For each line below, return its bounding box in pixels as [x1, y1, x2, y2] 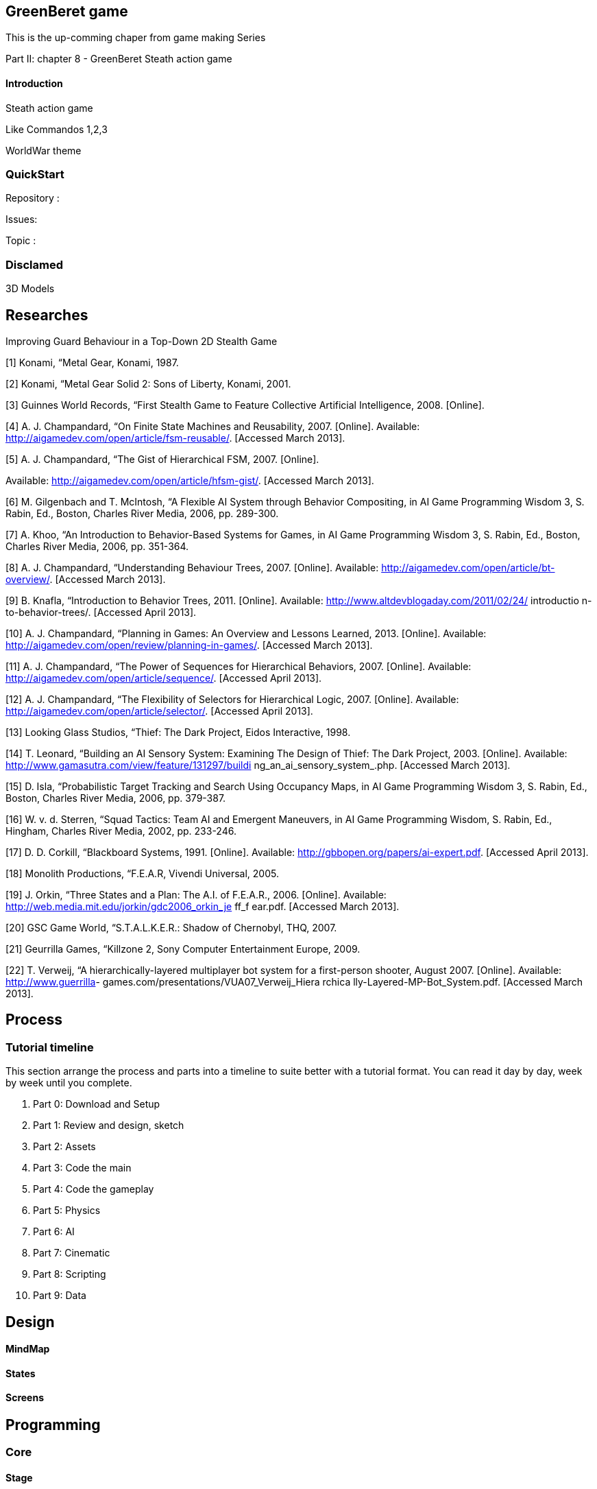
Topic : [5, 235, 36, 247]
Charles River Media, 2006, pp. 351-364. [5, 540, 189, 552]
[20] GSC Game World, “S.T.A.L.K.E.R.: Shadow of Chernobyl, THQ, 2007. [5, 921, 337, 933]
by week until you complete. [5, 1077, 132, 1089]
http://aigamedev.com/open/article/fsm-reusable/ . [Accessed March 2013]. [5, 431, 345, 444]
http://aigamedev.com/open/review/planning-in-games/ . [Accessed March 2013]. [5, 639, 373, 651]
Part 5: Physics [33, 1204, 101, 1217]
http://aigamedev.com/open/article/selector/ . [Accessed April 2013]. [5, 704, 313, 717]
